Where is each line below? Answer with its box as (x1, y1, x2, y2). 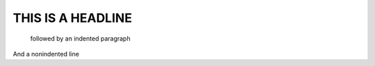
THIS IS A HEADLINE (12, 10, 132, 25)
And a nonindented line (12, 49, 80, 58)
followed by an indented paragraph (30, 34, 131, 43)
